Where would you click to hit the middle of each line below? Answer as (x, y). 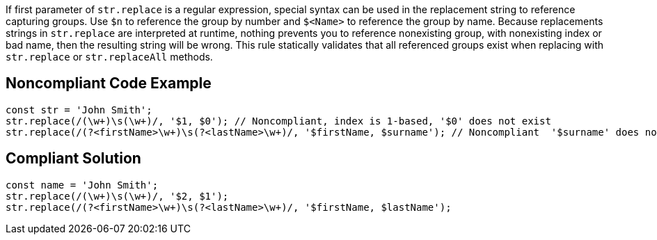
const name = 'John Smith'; (82, 185)
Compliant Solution (73, 159)
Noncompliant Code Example (109, 83)
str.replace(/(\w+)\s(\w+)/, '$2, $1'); (117, 196)
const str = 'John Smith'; (79, 110)
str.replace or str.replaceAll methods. (109, 57)
